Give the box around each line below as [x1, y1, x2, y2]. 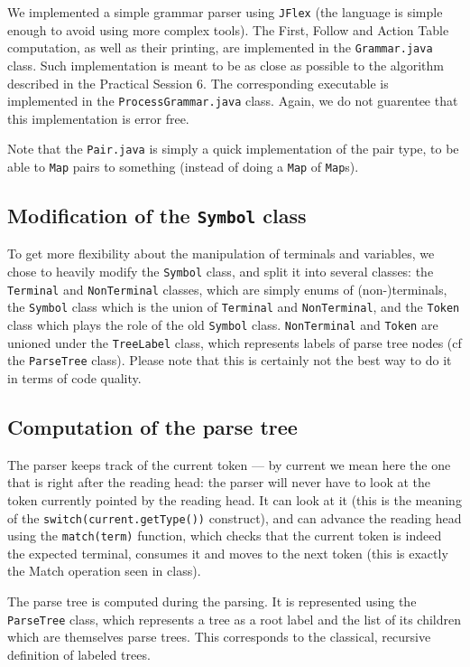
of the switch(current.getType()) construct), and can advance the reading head [7, 508, 462, 527]
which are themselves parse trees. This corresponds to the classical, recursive [7, 627, 431, 646]
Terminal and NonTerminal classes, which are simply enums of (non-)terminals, [7, 279, 447, 298]
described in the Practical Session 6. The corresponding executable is [7, 73, 389, 92]
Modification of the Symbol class [7, 202, 307, 230]
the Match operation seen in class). [7, 561, 201, 580]
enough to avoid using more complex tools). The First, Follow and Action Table [7, 20, 449, 39]
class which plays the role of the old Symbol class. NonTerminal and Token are [7, 315, 438, 333]
